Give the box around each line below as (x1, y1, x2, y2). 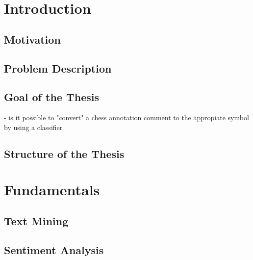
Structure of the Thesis (4, 146, 125, 161)
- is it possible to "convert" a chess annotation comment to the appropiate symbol (4, 112, 249, 123)
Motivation (4, 31, 61, 47)
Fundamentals (4, 180, 100, 200)
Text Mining (4, 213, 69, 228)
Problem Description (4, 60, 112, 76)
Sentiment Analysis (4, 242, 104, 257)
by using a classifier (4, 122, 63, 132)
